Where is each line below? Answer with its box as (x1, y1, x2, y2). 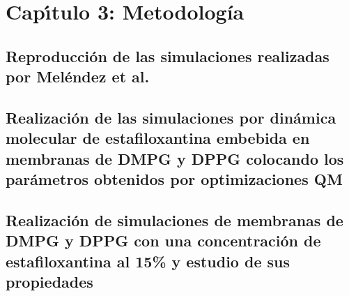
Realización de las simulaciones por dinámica (6, 106, 336, 128)
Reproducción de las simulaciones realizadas (6, 45, 329, 66)
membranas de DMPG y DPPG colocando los (6, 147, 344, 169)
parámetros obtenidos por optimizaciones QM (6, 168, 343, 190)
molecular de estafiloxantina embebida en (6, 127, 310, 149)
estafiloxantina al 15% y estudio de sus (6, 250, 290, 272)
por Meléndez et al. (6, 66, 150, 87)
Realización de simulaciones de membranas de (6, 209, 343, 230)
